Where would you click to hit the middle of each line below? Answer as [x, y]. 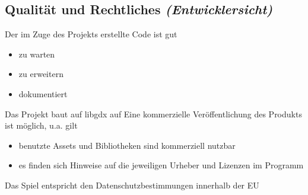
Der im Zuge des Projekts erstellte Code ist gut [91, 34]
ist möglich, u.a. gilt [41, 125]
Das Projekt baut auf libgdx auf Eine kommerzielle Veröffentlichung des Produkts [153, 114]
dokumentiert [43, 93]
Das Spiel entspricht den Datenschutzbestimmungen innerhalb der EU [132, 185]
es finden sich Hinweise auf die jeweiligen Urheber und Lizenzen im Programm [161, 165]
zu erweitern [41, 74]
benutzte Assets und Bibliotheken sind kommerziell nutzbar [127, 145]
